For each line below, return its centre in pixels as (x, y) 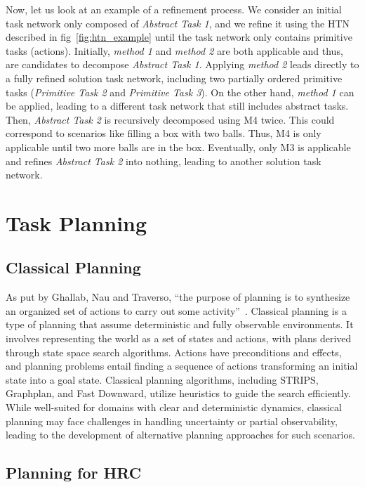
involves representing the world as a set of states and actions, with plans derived (179, 338)
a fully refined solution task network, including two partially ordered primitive (174, 78)
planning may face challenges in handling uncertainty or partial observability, (172, 421)
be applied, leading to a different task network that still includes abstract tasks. (177, 106)
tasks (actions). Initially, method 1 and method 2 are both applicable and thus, (174, 50)
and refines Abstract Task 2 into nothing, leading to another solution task (164, 161)
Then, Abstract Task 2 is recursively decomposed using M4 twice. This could (170, 119)
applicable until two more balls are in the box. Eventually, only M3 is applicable (178, 147)
